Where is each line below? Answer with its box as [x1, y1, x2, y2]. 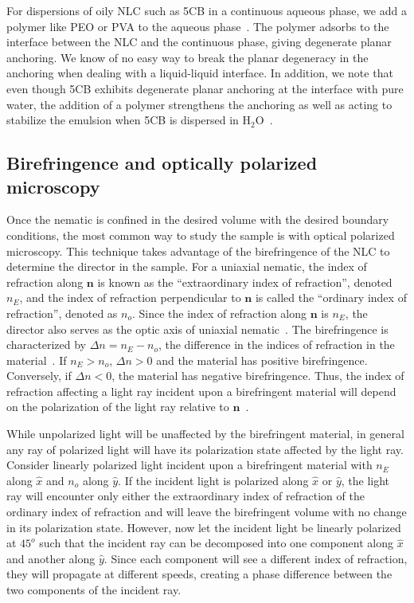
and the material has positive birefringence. [156, 351, 368, 368]
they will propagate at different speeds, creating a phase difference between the [6, 566, 393, 582]
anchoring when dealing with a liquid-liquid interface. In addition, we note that [6, 65, 393, 81]
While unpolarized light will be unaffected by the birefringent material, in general [6, 425, 404, 442]
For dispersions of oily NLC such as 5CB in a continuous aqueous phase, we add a [6, 2, 407, 18]
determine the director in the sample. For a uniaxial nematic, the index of [6, 258, 367, 275]
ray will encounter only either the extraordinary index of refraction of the [6, 487, 365, 504]
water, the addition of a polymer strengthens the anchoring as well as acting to [6, 96, 393, 112]
